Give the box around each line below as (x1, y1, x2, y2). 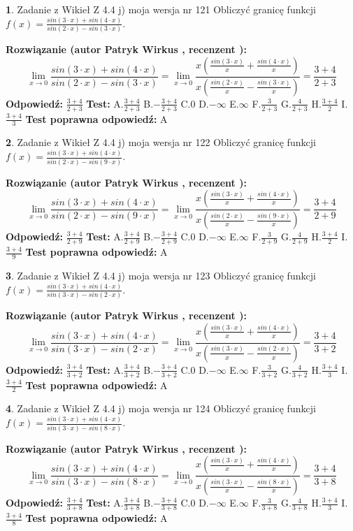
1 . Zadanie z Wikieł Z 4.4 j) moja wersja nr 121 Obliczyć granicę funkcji (6, 2, 316, 16)
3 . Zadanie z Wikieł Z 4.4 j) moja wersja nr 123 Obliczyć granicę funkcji (6, 268, 316, 282)
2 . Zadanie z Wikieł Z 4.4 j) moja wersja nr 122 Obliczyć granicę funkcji (6, 135, 316, 150)
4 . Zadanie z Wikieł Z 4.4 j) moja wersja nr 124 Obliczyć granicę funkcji (6, 401, 316, 416)
